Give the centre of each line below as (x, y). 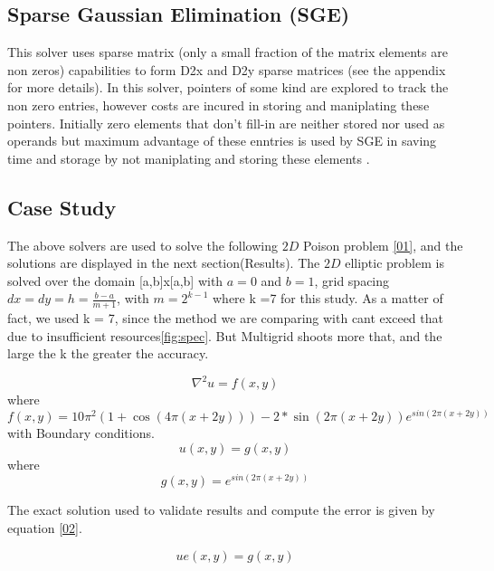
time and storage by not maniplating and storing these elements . (189, 158)
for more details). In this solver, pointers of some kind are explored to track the (228, 87)
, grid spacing (352, 280)
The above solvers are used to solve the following (143, 245)
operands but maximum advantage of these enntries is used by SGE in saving (222, 141)
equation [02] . (45, 527)
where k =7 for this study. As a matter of (328, 298)
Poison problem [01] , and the (383, 245)
